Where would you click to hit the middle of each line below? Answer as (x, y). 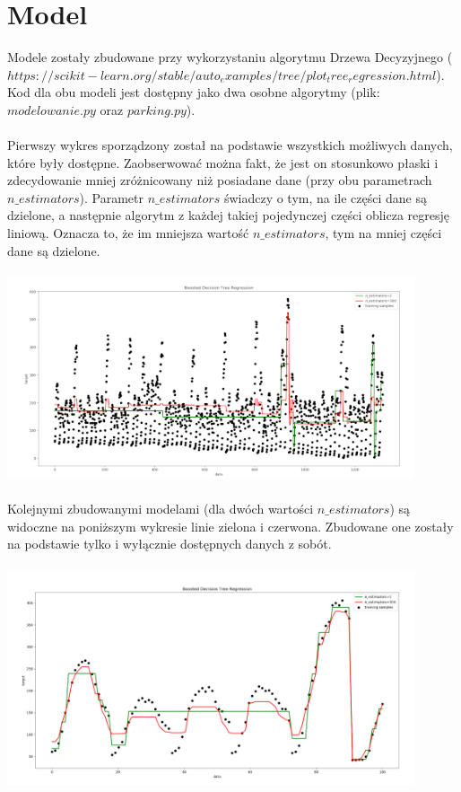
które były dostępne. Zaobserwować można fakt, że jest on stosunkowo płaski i (223, 162)
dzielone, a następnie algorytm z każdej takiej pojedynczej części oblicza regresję (229, 215)
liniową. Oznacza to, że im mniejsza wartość (128, 233)
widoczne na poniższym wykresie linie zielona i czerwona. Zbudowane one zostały (230, 526)
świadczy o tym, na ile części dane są (326, 197)
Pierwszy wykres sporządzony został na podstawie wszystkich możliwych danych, (230, 145)
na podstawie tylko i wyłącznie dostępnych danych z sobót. (170, 544)
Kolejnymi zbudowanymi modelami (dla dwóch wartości (161, 509)
